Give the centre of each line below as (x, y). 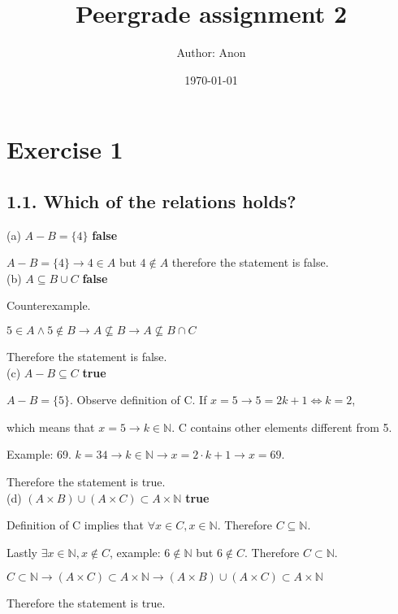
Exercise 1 (65, 149)
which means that (51, 427)
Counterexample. (49, 305)
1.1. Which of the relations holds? (151, 200)
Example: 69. (39, 454)
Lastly (22, 552)
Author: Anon (211, 52)
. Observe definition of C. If (138, 400)
